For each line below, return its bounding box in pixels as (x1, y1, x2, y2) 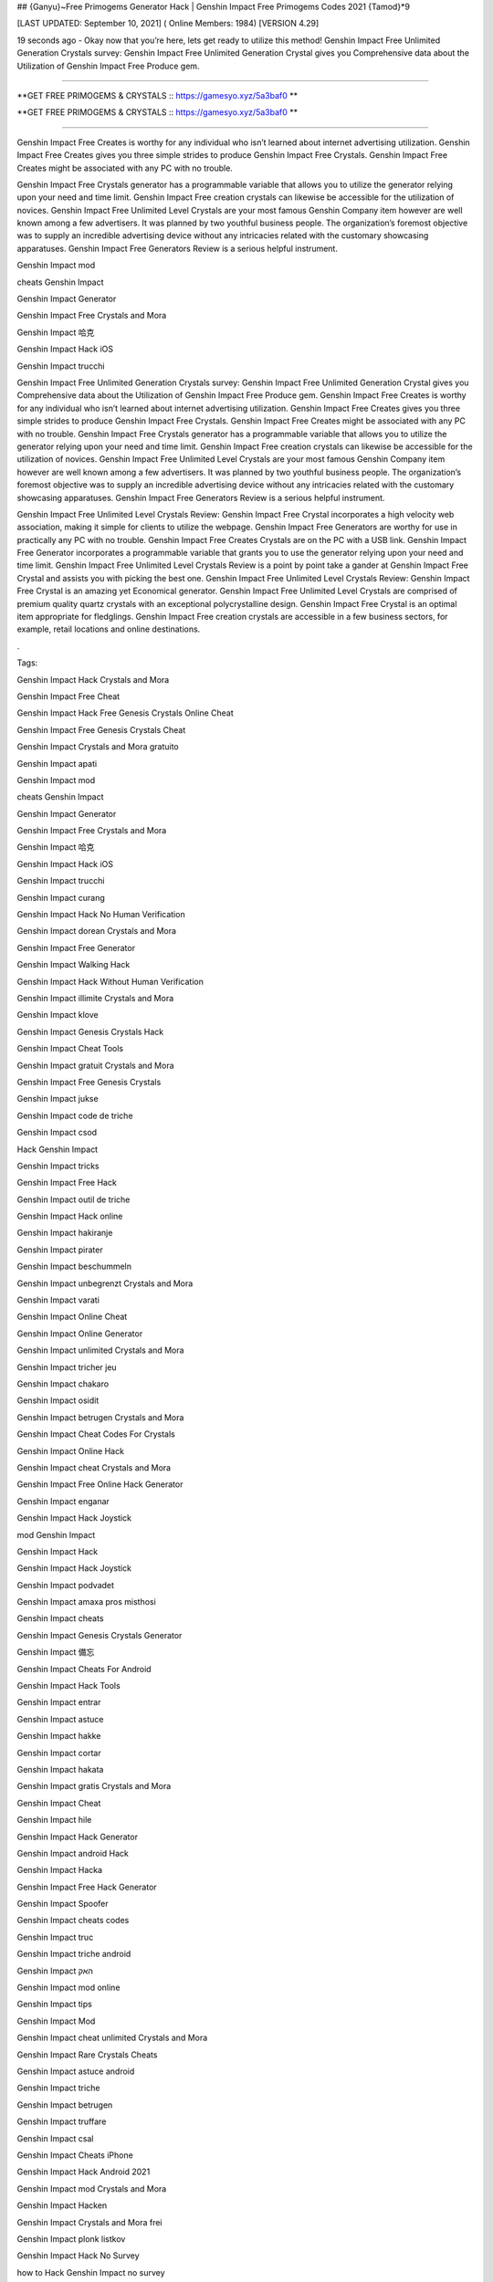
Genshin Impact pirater (16, 1244, 104, 1255)
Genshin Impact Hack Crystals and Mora (16, 674, 170, 685)
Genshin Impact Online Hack (16, 1445, 125, 1456)
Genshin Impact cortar (16, 1747, 101, 1758)
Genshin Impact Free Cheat (16, 690, 121, 702)
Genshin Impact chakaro (16, 1378, 110, 1389)
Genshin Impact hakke (16, 1731, 101, 1742)
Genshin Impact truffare (16, 2116, 107, 2127)
